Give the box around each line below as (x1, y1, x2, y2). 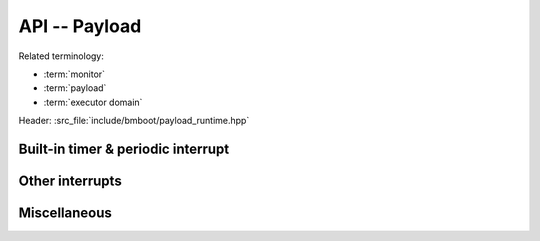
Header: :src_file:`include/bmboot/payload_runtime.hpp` (18, 115, 250, 127)
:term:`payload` (43, 82, 107, 94)
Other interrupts (18, 172, 122, 189)
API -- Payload (18, 15, 142, 37)
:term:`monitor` (43, 68, 105, 80)
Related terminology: (18, 50, 105, 62)
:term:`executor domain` (43, 96, 143, 108)
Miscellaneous (18, 204, 112, 221)
